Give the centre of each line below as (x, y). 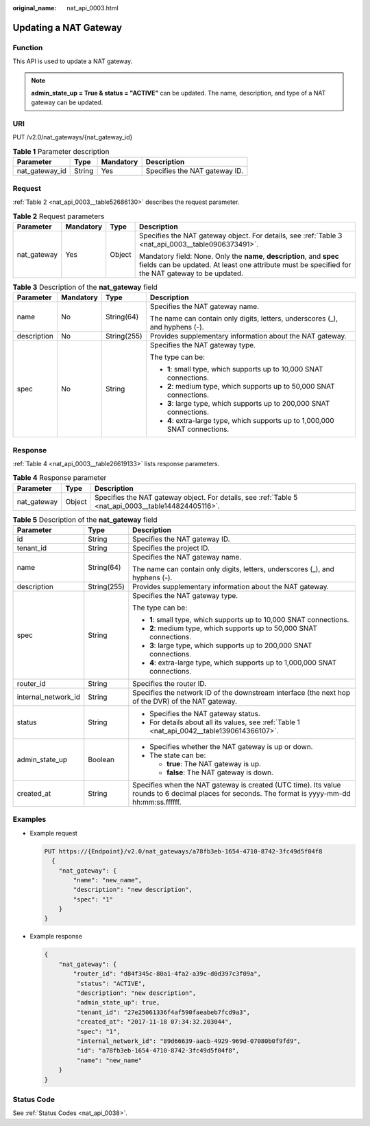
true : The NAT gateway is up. (214, 764)
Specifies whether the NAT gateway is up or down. (231, 747)
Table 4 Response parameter (60, 478)
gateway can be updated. (67, 102)
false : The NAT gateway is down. (220, 772)
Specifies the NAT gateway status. (205, 714)
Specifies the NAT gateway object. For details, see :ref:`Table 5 (196, 497)
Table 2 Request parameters (59, 216)
